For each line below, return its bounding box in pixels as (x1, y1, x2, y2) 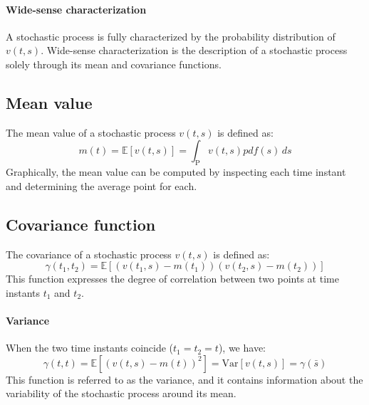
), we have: (218, 340, 266, 355)
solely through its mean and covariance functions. (6, 56, 222, 71)
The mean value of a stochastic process (6, 125, 176, 140)
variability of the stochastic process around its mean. (6, 386, 237, 401)
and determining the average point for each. (6, 178, 197, 193)
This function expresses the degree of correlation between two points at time (6, 271, 339, 286)
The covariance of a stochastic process (6, 246, 172, 261)
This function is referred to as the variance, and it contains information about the (6, 372, 363, 386)
